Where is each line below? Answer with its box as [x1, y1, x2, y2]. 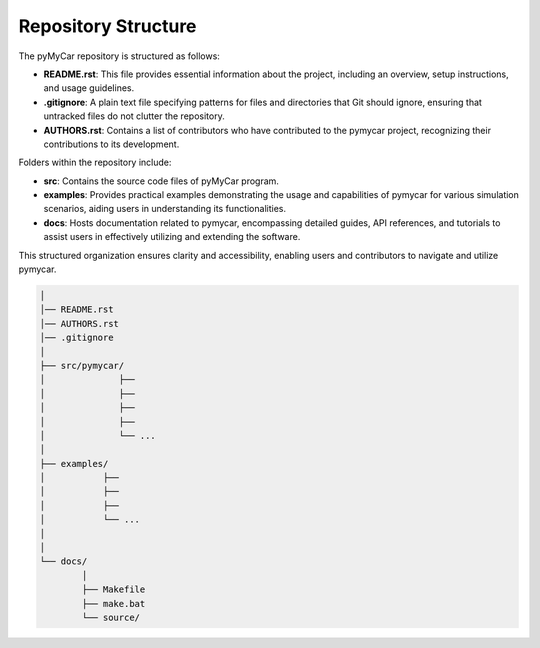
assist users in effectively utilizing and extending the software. [43, 231, 301, 243]
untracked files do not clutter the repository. [43, 110, 225, 122]
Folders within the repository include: [18, 156, 172, 169]
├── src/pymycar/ [39, 360, 125, 371]
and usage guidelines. [43, 82, 135, 94]
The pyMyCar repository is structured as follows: [18, 50, 220, 62]
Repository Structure [18, 15, 197, 37]
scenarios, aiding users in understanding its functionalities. [43, 203, 287, 215]
